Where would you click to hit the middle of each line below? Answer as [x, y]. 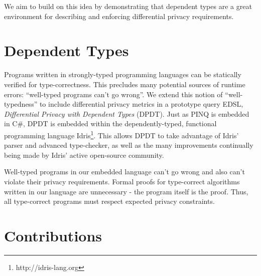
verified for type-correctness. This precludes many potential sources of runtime [125, 84]
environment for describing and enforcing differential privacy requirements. [119, 16]
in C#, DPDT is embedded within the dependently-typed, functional [110, 123]
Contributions [53, 235]
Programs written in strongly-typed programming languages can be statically [123, 74]
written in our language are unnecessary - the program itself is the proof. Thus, [126, 191]
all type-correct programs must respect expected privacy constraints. [109, 201]
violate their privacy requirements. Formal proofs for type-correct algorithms [122, 181]
